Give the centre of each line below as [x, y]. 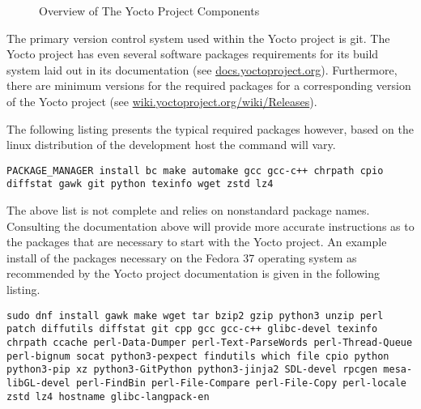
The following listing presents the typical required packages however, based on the [210, 128]
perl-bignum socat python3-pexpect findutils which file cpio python [198, 356]
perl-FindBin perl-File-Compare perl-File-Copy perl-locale [241, 383]
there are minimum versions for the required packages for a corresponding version [209, 85]
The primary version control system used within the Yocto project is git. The [198, 38]
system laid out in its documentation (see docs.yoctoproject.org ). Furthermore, [202, 69]
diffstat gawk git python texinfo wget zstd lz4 [140, 184]
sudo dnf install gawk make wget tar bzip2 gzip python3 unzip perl [195, 315]
